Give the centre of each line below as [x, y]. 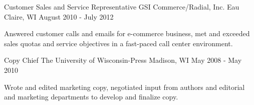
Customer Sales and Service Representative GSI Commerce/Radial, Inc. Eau [122, 7]
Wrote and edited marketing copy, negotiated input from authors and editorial [124, 87]
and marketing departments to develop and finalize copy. [91, 97]
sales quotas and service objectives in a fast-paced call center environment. [118, 43]
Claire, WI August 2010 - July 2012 [59, 16]
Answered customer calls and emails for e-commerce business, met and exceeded [127, 33]
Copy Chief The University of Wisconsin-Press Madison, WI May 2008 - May [123, 60]
